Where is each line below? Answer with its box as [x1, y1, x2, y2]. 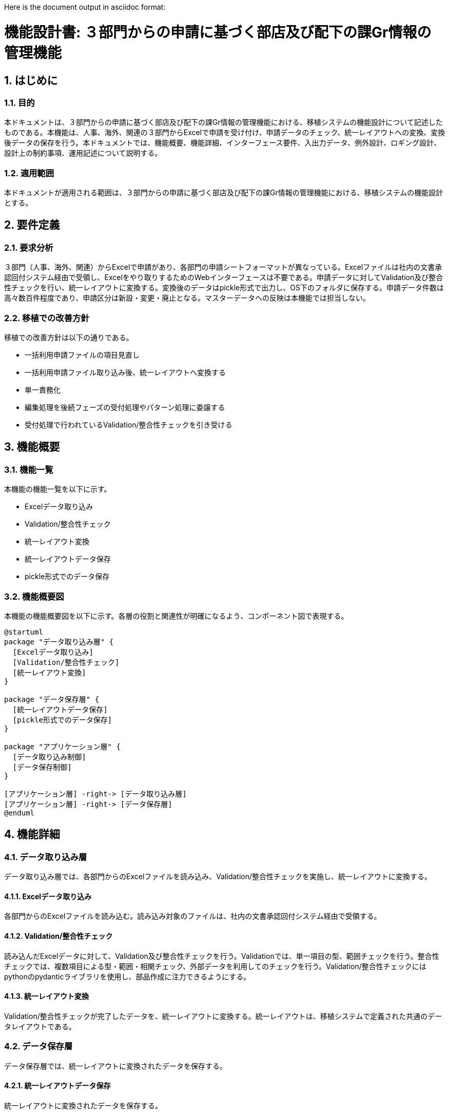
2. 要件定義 [4, 218, 60, 232]
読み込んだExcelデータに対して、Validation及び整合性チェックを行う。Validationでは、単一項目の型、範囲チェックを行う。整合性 [4, 951, 439, 960]
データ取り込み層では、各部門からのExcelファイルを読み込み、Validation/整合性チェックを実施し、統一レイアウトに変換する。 [4, 872, 432, 881]
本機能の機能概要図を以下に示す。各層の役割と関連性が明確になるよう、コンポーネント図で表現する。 [4, 611, 348, 620]
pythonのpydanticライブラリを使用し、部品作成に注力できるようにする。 [4, 972, 251, 981]
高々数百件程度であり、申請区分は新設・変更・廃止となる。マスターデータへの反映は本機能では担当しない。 [4, 293, 370, 303]
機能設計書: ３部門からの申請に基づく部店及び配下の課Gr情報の [4, 23, 432, 41]
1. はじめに [4, 73, 58, 87]
